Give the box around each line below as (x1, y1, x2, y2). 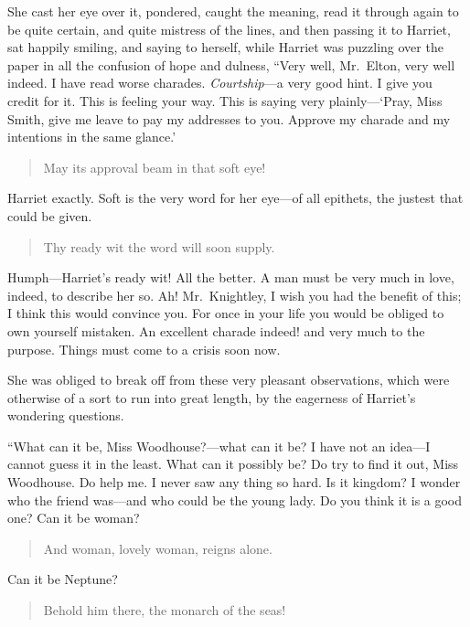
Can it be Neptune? (7, 569, 118, 589)
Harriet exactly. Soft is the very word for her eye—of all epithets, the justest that (7, 188, 464, 207)
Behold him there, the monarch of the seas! (43, 600, 286, 620)
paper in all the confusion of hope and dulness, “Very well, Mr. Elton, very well (7, 55, 455, 74)
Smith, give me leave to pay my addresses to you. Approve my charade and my (7, 109, 451, 128)
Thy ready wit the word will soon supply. (43, 237, 275, 256)
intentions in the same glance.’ (7, 127, 176, 146)
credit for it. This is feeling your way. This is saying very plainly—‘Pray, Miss (7, 90, 443, 110)
